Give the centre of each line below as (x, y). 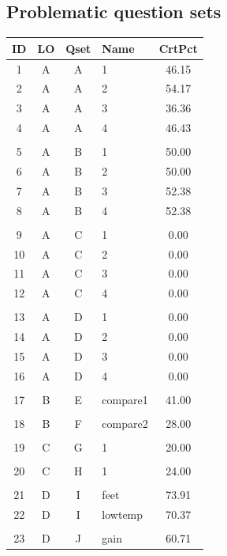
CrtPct (178, 48)
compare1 (125, 400)
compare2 (125, 424)
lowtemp (123, 514)
